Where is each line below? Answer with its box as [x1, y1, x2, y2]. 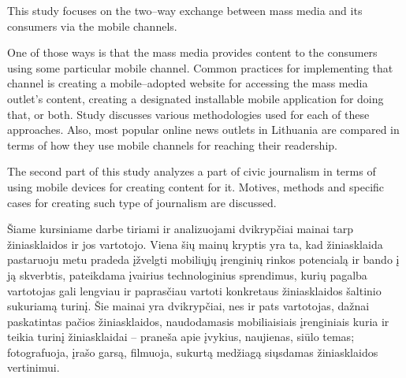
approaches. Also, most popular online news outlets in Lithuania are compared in [7, 121, 400, 138]
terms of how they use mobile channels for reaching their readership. [7, 136, 337, 153]
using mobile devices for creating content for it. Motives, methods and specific [7, 178, 385, 195]
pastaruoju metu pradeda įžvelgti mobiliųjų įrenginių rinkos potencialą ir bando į [7, 251, 400, 268]
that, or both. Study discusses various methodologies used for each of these [7, 106, 370, 122]
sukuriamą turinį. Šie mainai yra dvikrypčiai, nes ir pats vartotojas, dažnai [7, 298, 370, 314]
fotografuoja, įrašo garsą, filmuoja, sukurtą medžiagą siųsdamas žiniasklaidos [7, 343, 378, 360]
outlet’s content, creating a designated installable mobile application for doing [7, 90, 384, 106]
